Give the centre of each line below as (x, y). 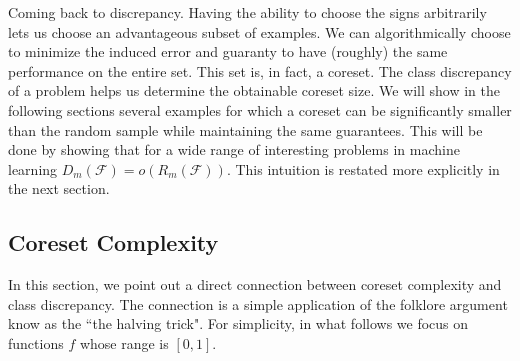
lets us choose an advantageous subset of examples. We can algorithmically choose (259, 31)
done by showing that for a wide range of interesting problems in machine (234, 149)
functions (36, 342)
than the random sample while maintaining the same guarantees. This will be (245, 129)
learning (33, 168)
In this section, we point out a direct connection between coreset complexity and (255, 284)
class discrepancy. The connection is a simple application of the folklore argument (258, 303)
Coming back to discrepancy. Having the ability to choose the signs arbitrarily (247, 12)
